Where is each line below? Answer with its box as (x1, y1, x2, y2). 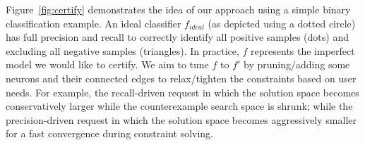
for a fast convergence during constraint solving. (6, 126, 214, 141)
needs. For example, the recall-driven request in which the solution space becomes (6, 84, 359, 99)
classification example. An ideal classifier (6, 15, 181, 30)
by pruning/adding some (244, 57, 350, 72)
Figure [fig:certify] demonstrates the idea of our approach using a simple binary (6, 2, 351, 16)
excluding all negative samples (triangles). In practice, (6, 43, 239, 58)
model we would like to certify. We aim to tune (6, 57, 209, 72)
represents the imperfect (251, 43, 355, 58)
